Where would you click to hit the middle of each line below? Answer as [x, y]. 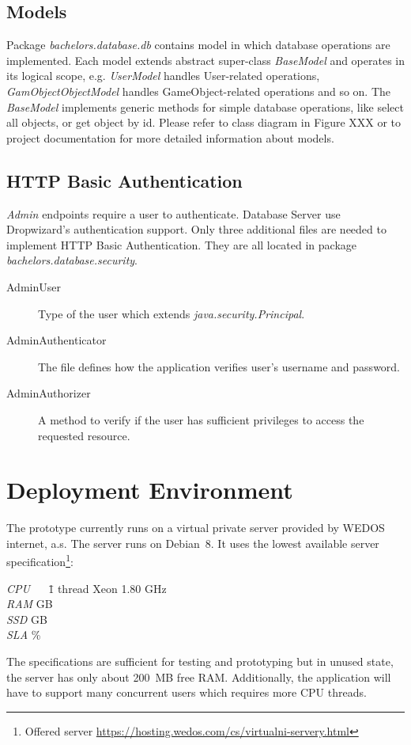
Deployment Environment [150, 490]
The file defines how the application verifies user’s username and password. [219, 366]
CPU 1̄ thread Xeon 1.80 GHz [87, 588]
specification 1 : [40, 561]
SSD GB [27, 619]
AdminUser [34, 286]
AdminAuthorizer [49, 393]
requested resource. [84, 435]
